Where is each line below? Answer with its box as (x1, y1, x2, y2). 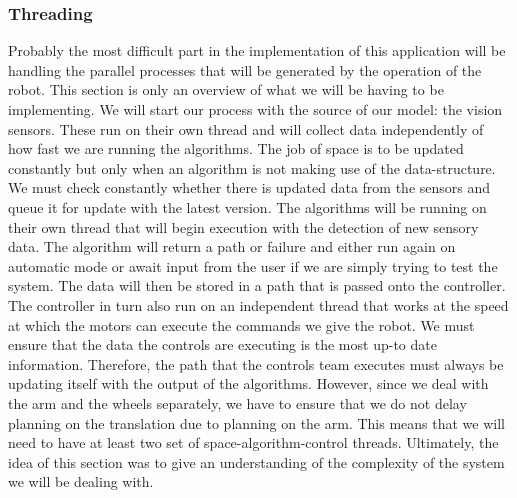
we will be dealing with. (8, 471, 154, 492)
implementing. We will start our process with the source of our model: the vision (8, 99, 503, 119)
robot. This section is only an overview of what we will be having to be (8, 79, 444, 100)
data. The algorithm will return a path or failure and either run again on (8, 236, 456, 257)
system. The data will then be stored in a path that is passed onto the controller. (8, 275, 506, 296)
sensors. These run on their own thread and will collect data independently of (8, 118, 484, 139)
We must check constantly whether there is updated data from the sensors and (8, 177, 491, 198)
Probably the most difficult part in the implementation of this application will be (8, 40, 506, 61)
